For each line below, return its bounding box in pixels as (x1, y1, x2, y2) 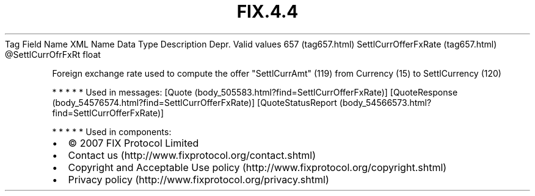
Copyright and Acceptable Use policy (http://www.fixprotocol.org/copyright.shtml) (68, 161, 447, 173)
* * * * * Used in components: (52, 126, 172, 137)
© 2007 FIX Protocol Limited (68, 136, 199, 149)
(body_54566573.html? (339, 97, 432, 108)
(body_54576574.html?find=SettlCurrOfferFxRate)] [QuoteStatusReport (52, 97, 337, 108)
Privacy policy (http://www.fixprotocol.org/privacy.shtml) (68, 173, 329, 186)
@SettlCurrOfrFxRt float (5, 49, 101, 60)
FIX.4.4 (236, 1, 299, 22)
